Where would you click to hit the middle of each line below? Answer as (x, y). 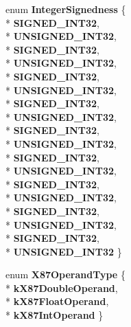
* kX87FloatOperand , (57, 301)
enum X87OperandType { (65, 274)
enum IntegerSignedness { (66, 9)
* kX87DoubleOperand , (62, 287)
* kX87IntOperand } (55, 315)
